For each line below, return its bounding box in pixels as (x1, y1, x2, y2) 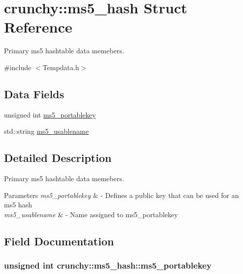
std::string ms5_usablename (4, 126, 89, 136)
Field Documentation (4, 233, 114, 248)
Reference (4, 17, 72, 37)
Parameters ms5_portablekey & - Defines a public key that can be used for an (4, 190, 239, 200)
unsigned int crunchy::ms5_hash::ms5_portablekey (4, 259, 211, 272)
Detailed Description (4, 150, 112, 165)
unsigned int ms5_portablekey (4, 109, 96, 119)
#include (4, 62, 32, 72)
